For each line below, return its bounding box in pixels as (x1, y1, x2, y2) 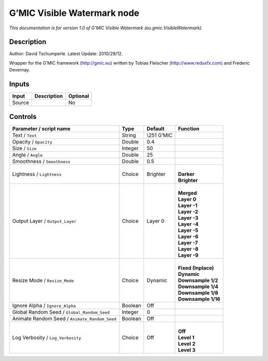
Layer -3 (178, 214, 199, 221)
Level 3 (178, 346, 196, 353)
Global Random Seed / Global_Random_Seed (12, 308, 110, 315)
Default (146, 125, 165, 132)
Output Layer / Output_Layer (12, 217, 77, 224)
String (122, 132, 136, 139)
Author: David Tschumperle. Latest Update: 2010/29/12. (9, 51, 123, 57)
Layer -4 (178, 220, 199, 227)
